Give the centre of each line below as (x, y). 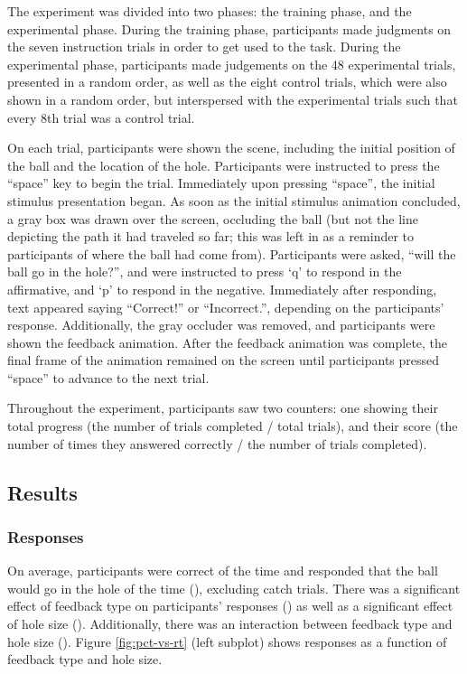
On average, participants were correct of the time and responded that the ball (223, 571)
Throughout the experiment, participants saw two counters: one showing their (223, 408)
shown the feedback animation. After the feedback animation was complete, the (228, 342)
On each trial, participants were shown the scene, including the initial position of (231, 148)
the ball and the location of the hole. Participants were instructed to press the (224, 165)
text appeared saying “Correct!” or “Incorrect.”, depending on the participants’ (226, 307)
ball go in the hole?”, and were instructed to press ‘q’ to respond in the (205, 271)
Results (42, 492)
